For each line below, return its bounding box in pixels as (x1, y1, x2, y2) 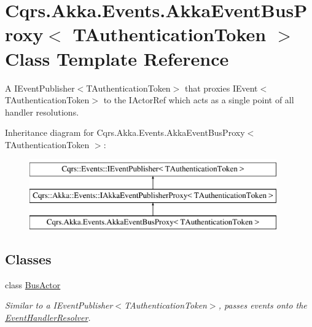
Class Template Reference (5, 45, 229, 71)
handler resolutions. (5, 105, 79, 118)
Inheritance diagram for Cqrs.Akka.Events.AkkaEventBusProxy (5, 126, 245, 139)
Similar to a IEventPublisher (5, 299, 113, 312)
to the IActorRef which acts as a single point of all (103, 93, 294, 106)
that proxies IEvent (184, 81, 258, 94)
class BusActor (5, 278, 61, 291)
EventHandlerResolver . (5, 310, 91, 323)
